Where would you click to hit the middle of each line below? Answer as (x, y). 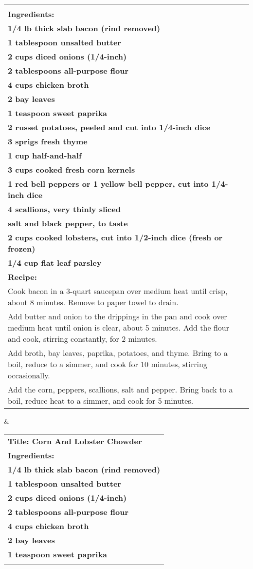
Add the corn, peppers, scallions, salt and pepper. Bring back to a (120, 389)
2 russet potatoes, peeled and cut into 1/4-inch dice (109, 127)
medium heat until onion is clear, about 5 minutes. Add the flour (118, 327)
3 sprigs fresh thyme (48, 141)
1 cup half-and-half (45, 155)
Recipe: (22, 277)
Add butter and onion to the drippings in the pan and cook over (117, 316)
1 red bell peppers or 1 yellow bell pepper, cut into (108, 184)
